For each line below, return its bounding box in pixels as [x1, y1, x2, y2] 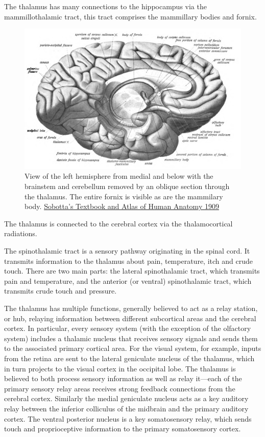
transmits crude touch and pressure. [4, 285, 117, 296]
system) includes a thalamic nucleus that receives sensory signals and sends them [4, 332, 258, 343]
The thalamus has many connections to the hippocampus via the [4, 1, 207, 11]
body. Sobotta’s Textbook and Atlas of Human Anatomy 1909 [25, 201, 219, 212]
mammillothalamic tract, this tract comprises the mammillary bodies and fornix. [4, 11, 257, 22]
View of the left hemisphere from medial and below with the [25, 171, 213, 181]
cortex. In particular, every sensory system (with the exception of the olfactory [4, 323, 251, 334]
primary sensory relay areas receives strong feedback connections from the [4, 383, 235, 393]
